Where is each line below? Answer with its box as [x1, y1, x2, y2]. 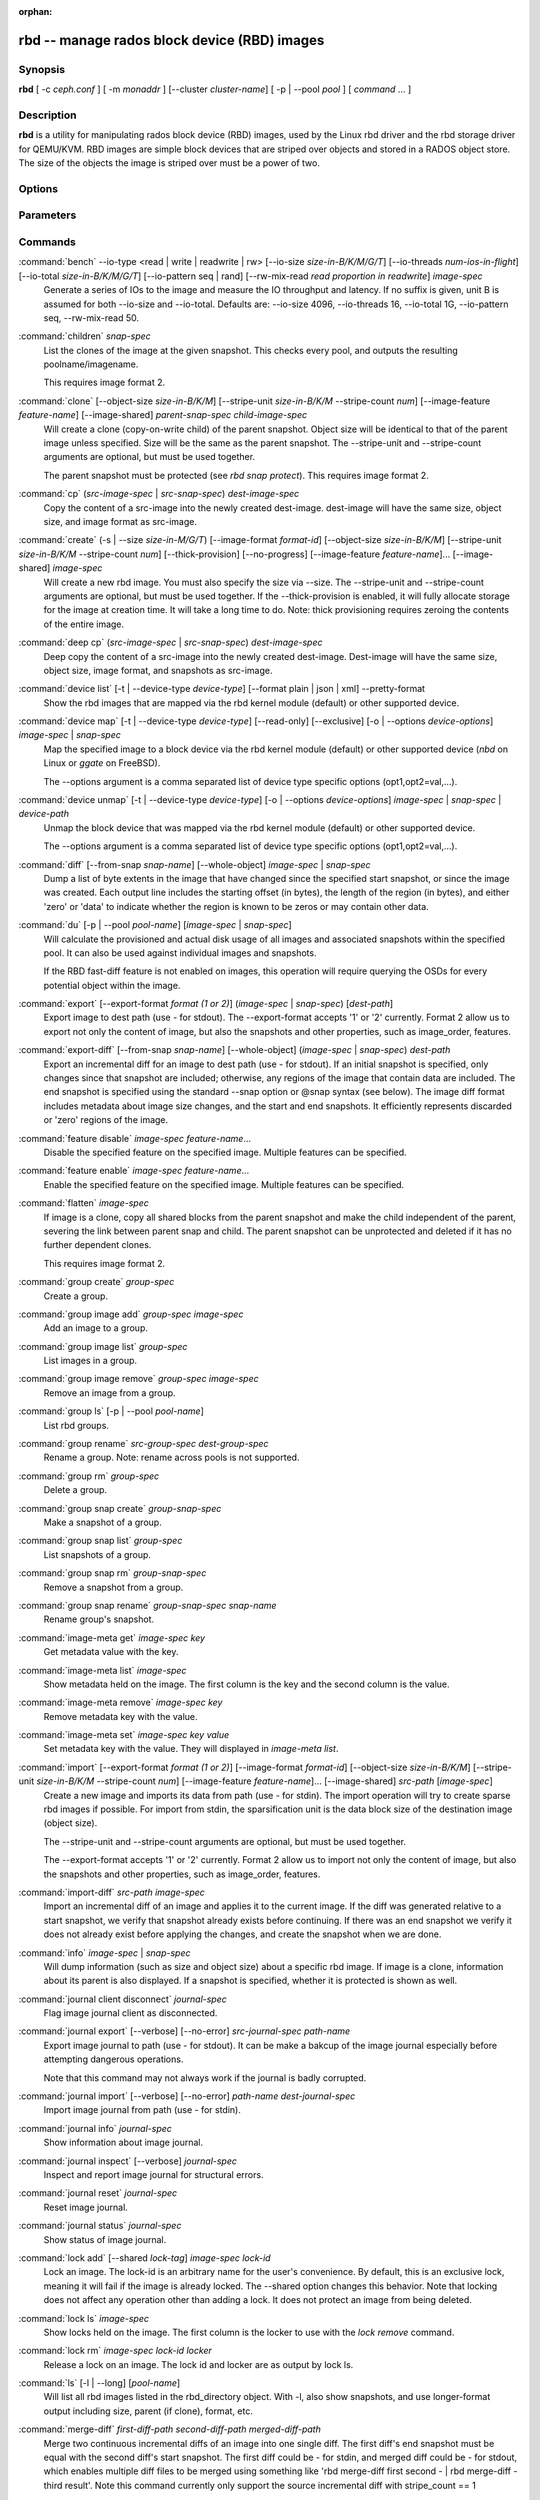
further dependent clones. [43, 1239, 152, 1251]
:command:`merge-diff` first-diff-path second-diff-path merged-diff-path [18, 2423, 322, 2435]
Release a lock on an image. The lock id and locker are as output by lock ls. [43, 2358, 354, 2370]
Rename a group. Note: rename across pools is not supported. [43, 1451, 300, 1464]
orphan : [18, 6, 53, 17]
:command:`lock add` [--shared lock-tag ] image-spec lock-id [18, 2251, 271, 2264]
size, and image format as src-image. [43, 515, 197, 527]
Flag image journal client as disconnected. [43, 2007, 218, 2019]
